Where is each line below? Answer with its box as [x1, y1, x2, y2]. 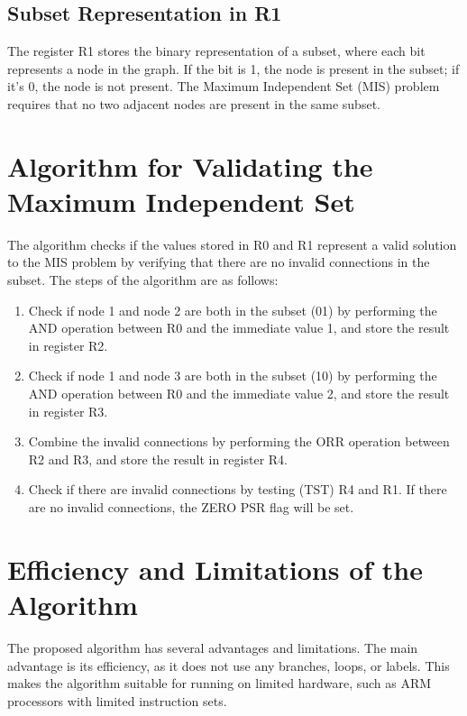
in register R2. [28, 335, 108, 354]
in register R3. [28, 401, 108, 420]
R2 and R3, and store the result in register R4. [28, 449, 288, 468]
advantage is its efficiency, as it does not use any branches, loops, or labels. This [7, 656, 450, 675]
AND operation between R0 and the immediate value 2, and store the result [28, 384, 450, 403]
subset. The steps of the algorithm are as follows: [7, 271, 279, 289]
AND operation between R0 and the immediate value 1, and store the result [28, 318, 450, 337]
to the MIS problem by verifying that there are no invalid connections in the [7, 252, 430, 271]
